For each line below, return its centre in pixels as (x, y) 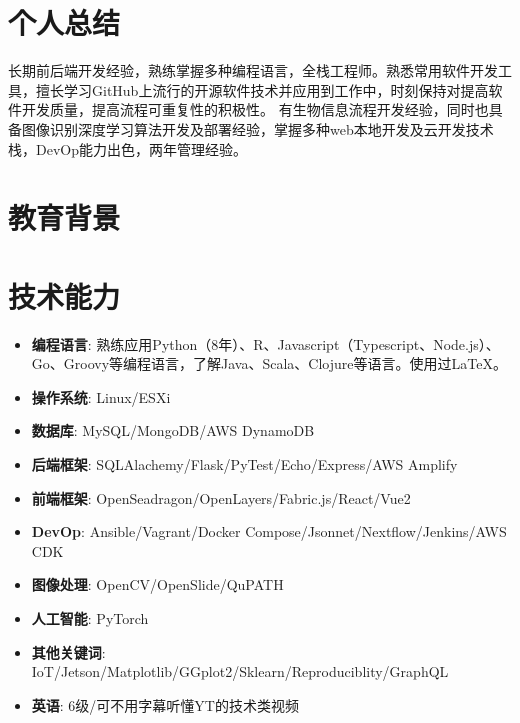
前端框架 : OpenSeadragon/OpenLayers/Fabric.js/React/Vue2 (221, 497)
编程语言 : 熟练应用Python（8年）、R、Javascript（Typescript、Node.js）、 (265, 343)
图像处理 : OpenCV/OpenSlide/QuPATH (157, 584)
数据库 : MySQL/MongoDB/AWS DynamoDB (173, 430)
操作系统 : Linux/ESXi (101, 396)
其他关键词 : (68, 651)
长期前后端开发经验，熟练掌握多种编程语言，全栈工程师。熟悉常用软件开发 (253, 70)
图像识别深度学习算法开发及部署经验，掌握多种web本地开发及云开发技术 (257, 128)
